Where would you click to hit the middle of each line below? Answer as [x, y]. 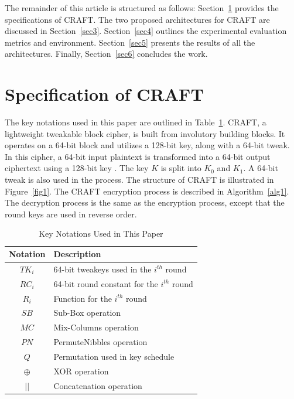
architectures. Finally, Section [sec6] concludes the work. [106, 54]
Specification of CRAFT [104, 94]
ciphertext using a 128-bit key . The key [77, 168]
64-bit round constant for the [106, 283]
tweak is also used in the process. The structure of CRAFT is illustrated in [139, 180]
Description [77, 254]
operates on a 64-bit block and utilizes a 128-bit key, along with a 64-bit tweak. [147, 145]
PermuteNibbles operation [100, 342]
